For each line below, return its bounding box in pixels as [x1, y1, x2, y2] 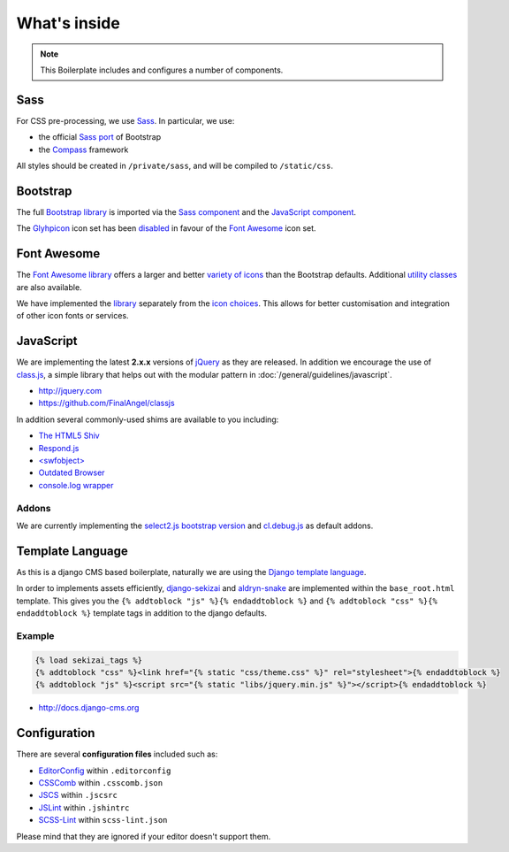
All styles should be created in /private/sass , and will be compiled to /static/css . [16, 160, 333, 172]
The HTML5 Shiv [38, 430, 101, 441]
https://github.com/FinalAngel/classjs [38, 398, 176, 409]
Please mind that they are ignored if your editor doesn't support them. [16, 831, 271, 841]
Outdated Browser [38, 467, 105, 478]
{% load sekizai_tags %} [34, 655, 143, 665]
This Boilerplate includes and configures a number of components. [40, 65, 284, 75]
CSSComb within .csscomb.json [38, 778, 163, 788]
